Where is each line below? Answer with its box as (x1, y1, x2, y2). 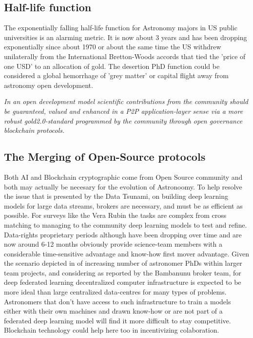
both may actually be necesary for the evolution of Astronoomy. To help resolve (4, 181, 242, 191)
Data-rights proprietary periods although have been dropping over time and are (4, 229, 242, 239)
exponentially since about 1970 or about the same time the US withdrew (4, 42, 221, 52)
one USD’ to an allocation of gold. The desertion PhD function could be (4, 61, 220, 71)
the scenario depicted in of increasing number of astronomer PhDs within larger (4, 258, 242, 268)
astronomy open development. (4, 80, 93, 90)
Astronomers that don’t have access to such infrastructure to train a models (4, 296, 231, 306)
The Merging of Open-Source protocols (4, 149, 206, 164)
